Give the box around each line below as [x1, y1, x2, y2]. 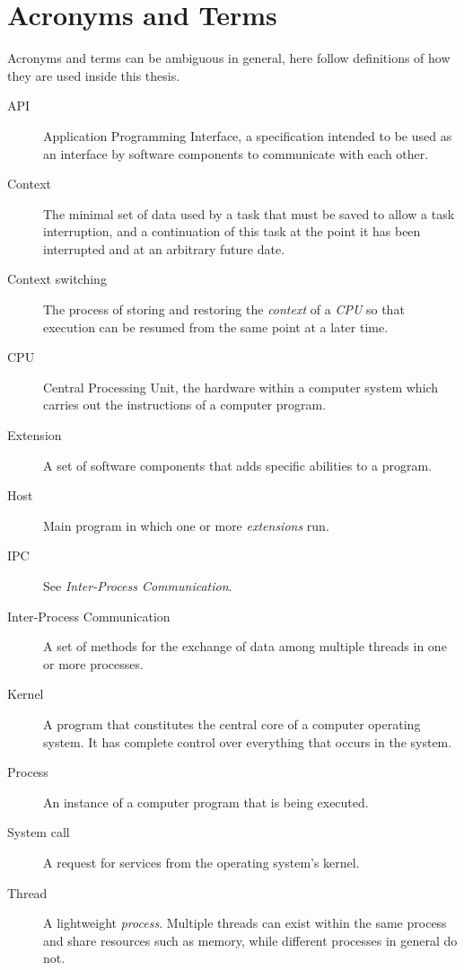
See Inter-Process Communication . [43, 577, 232, 595]
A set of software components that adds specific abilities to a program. [43, 455, 432, 474]
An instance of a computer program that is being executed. [43, 792, 369, 811]
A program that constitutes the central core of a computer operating [43, 714, 421, 733]
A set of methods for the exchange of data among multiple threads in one [43, 637, 447, 656]
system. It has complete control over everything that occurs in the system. [43, 732, 452, 751]
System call [7, 823, 70, 842]
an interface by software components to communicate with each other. [43, 144, 429, 163]
